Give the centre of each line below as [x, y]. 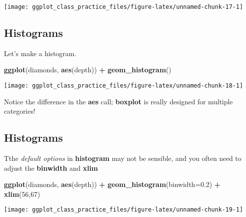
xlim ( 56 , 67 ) [22, 194]
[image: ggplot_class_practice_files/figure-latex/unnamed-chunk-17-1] [123, 7]
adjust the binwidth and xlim [51, 168]
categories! [20, 111]
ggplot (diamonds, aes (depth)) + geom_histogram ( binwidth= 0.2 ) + [112, 184]
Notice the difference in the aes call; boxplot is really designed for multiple [118, 101]
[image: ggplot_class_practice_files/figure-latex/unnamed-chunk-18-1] [123, 86]
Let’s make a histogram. [40, 53]
